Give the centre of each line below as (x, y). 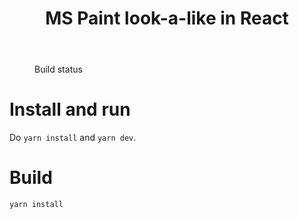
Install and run (70, 109)
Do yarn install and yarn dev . (73, 138)
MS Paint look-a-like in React (167, 18)
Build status (58, 69)
